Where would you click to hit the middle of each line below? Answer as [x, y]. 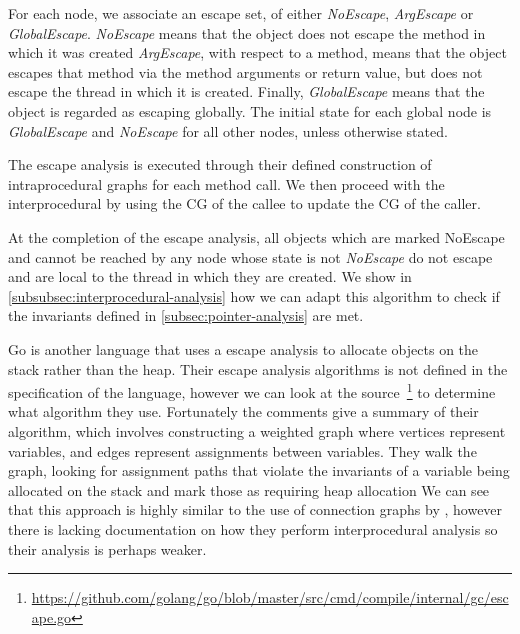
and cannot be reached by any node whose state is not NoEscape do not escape [250, 256]
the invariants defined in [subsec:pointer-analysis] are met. [186, 315]
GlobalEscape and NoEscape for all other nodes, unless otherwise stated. [228, 130]
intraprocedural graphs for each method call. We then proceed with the [226, 183]
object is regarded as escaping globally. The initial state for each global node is [250, 110]
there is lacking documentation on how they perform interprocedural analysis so [253, 528]
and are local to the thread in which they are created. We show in [210, 276]
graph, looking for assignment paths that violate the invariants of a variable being [259, 470]
